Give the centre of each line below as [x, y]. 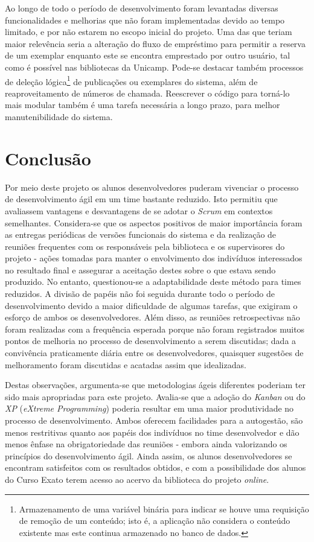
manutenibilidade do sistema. [59, 116]
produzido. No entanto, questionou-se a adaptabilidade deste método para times [153, 282]
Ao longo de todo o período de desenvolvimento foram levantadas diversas [142, 8]
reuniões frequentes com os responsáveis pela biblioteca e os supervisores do [145, 246]
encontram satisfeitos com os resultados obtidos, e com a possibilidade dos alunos [155, 467]
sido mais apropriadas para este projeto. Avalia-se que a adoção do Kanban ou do [155, 396]
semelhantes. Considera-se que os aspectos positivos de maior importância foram [154, 222]
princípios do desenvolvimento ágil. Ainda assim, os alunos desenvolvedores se [149, 455]
